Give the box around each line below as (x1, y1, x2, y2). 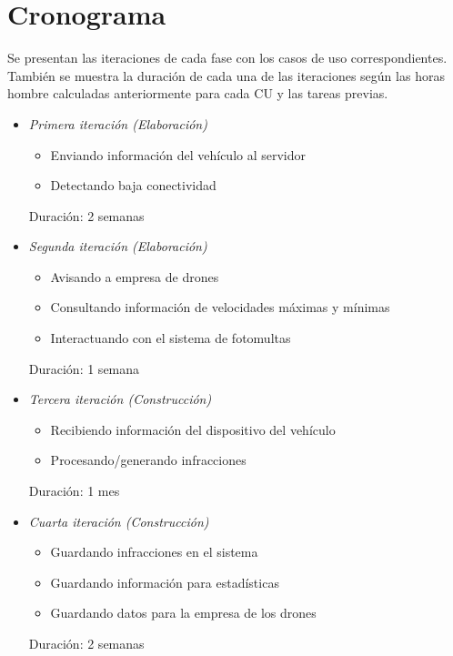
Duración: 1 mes (28, 481, 120, 500)
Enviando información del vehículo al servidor (50, 145, 307, 164)
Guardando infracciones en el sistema (50, 542, 258, 561)
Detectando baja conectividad (50, 176, 216, 195)
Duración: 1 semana (28, 358, 140, 378)
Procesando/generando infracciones (50, 450, 247, 469)
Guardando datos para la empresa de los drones (50, 603, 317, 622)
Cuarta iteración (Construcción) (28, 511, 209, 530)
